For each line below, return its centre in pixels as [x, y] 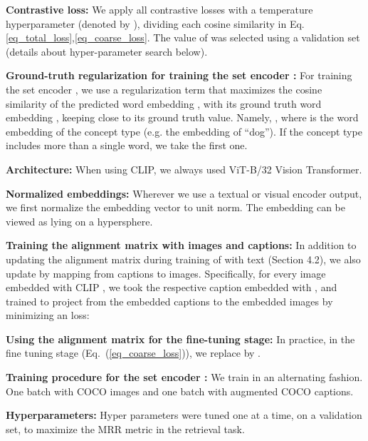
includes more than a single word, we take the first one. [127, 145]
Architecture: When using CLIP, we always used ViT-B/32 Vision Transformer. [184, 169]
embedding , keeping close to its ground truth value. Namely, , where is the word [182, 117]
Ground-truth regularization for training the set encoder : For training [179, 75]
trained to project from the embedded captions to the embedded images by [169, 301]
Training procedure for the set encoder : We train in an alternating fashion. [184, 377]
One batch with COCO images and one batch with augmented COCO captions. [180, 391]
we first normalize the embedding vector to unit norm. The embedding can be [175, 207]
